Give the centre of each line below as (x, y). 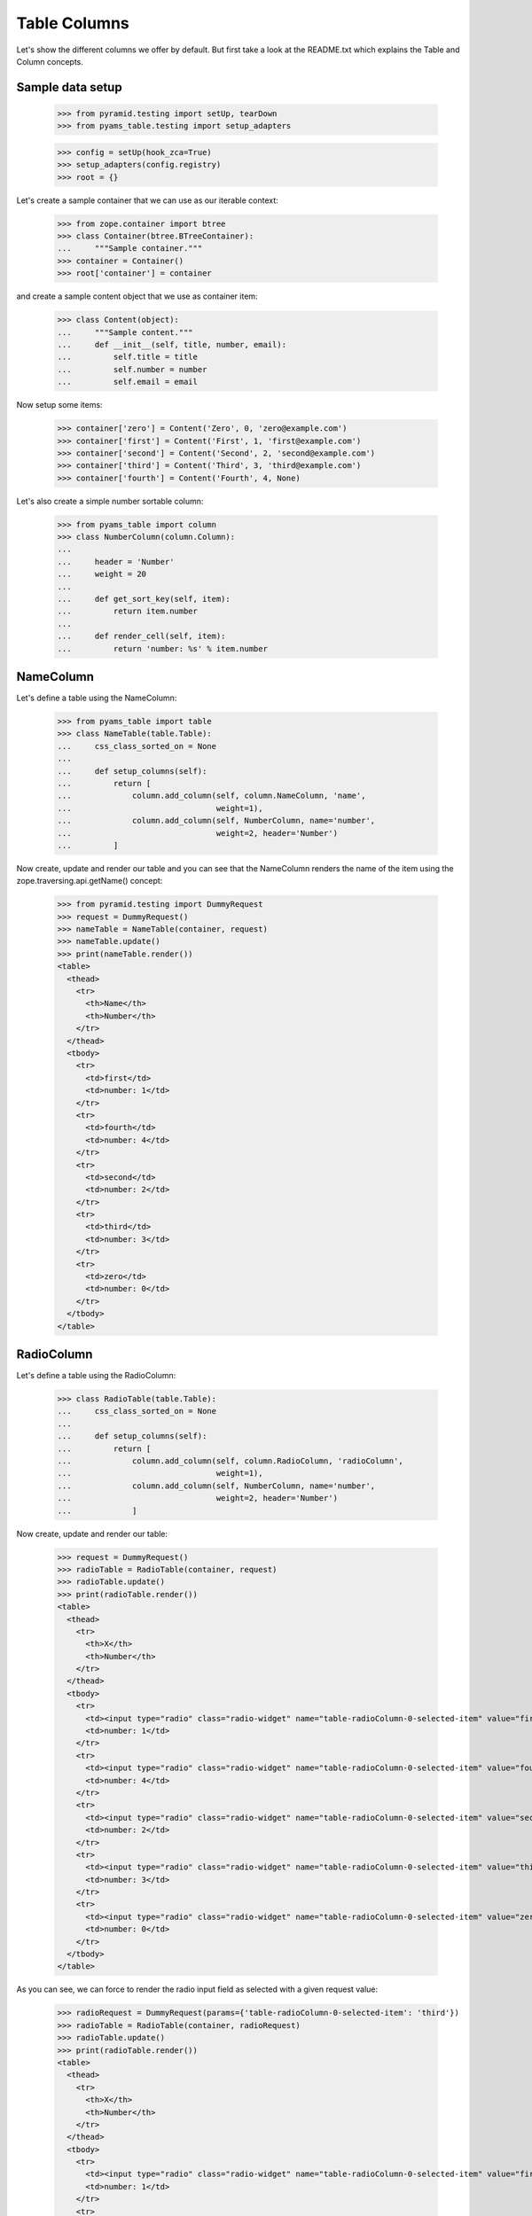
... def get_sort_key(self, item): (144, 599)
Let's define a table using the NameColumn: (97, 698)
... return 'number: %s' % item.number (162, 648)
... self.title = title (128, 357)
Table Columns (73, 23)
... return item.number (128, 611)
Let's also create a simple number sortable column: (110, 501)
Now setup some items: (59, 405)
